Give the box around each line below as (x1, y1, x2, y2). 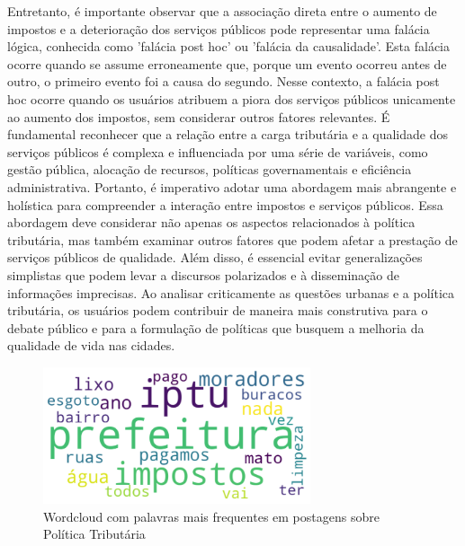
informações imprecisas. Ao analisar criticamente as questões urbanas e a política (7, 283, 454, 302)
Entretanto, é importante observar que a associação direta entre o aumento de (7, 2, 437, 20)
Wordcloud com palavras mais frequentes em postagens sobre (43, 506, 380, 525)
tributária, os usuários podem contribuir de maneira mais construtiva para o (7, 301, 428, 320)
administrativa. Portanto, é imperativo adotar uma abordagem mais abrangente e (7, 177, 457, 196)
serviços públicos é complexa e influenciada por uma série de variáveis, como (7, 142, 428, 161)
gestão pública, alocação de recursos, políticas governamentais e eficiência (7, 160, 412, 179)
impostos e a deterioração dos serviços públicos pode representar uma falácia (7, 19, 430, 38)
